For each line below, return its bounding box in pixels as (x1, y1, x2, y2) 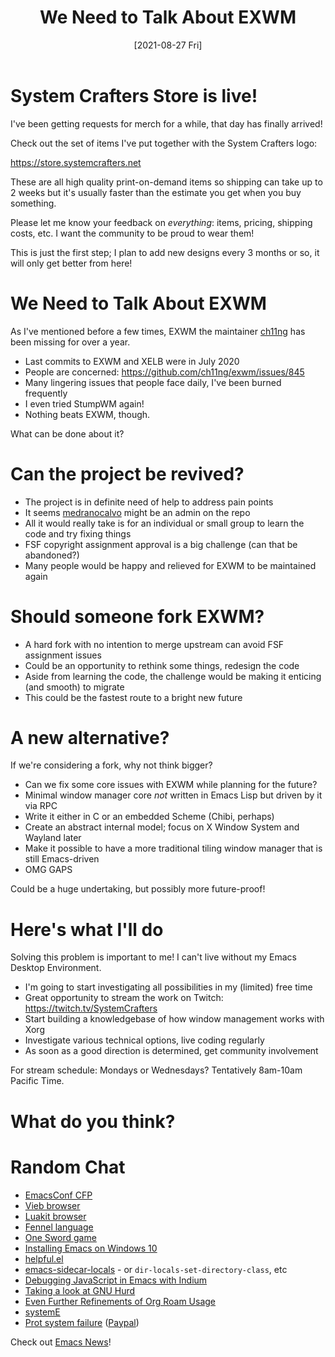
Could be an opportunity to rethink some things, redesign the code (24, 659, 300, 671)
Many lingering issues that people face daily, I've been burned (24, 376, 282, 388)
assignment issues (24, 649, 102, 661)
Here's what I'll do (10, 918, 164, 941)
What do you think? (10, 1110, 176, 1133)
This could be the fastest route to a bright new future (24, 691, 243, 703)
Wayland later (24, 832, 82, 844)
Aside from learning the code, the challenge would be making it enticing (24, 670, 322, 682)
